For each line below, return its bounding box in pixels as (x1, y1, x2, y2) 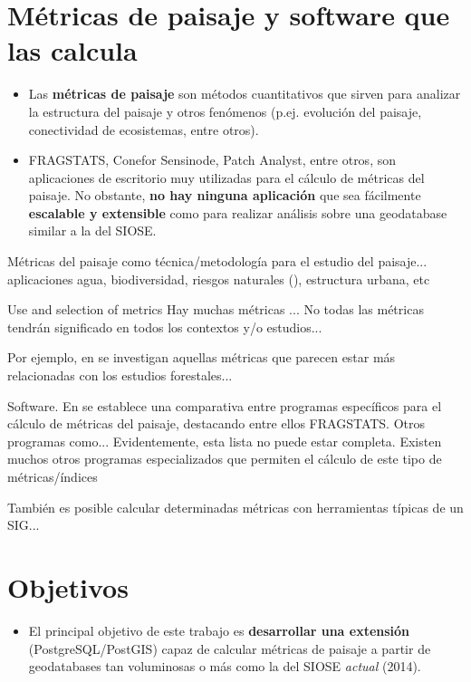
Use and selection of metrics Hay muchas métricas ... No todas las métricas (7, 300, 424, 319)
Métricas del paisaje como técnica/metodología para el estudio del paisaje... (7, 252, 428, 271)
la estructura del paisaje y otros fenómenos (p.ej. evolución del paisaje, (28, 101, 422, 120)
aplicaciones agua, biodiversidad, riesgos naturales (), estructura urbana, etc (7, 269, 430, 288)
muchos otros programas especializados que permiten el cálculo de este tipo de (7, 449, 442, 468)
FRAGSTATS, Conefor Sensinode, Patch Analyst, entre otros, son (28, 150, 396, 169)
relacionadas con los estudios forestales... (7, 366, 233, 385)
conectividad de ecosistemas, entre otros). (28, 120, 259, 139)
